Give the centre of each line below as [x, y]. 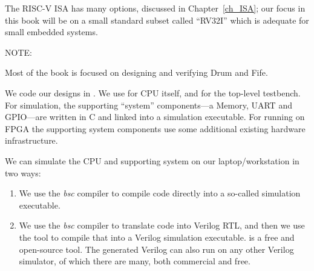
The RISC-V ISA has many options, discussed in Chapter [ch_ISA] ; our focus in [155, 8]
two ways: [23, 172]
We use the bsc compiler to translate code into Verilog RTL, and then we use [162, 225]
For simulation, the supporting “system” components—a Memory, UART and [149, 105]
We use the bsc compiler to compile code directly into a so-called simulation [160, 193]
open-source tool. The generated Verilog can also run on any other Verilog [156, 249]
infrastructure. [31, 140]
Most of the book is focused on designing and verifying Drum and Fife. [136, 72]
